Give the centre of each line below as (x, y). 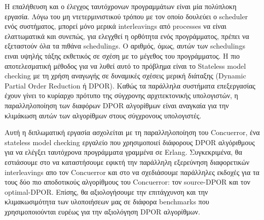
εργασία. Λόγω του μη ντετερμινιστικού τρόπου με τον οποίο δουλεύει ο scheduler (126, 16)
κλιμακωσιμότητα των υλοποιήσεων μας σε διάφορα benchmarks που (107, 202)
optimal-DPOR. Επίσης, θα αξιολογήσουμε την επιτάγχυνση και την (106, 191)
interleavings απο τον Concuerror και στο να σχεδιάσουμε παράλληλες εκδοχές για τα (132, 172)
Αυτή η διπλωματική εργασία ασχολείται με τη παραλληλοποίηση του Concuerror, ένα (132, 132)
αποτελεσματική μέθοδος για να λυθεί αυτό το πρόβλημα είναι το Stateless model (125, 65)
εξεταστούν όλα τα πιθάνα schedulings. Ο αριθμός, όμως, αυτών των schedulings (125, 46)
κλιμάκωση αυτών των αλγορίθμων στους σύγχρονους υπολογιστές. (103, 115)
